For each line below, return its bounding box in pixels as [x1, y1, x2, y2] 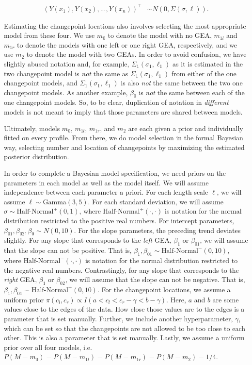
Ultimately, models [4, 123, 60, 133]
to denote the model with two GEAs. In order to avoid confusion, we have [26, 49, 247, 59]
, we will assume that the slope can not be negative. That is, [65, 274, 245, 284]
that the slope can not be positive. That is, [4, 245, 132, 255]
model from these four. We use [4, 30, 95, 40]
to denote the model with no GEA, [108, 30, 212, 40]
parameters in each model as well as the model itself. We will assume [4, 177, 209, 187]
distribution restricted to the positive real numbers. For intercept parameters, [4, 216, 235, 226]
